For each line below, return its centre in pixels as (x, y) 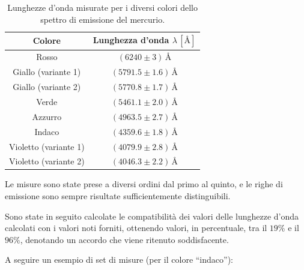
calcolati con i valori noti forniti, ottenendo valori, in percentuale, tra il (136, 228)
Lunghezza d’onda (131, 40)
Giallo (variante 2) (47, 87)
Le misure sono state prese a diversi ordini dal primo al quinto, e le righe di (144, 184)
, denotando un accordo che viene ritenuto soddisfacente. (124, 239)
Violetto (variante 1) (47, 146)
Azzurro (47, 116)
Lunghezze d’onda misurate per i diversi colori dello (102, 7)
